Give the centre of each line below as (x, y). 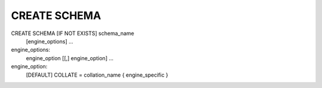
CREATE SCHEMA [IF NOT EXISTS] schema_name (72, 33)
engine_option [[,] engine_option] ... (70, 58)
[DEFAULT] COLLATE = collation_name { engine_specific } (97, 75)
